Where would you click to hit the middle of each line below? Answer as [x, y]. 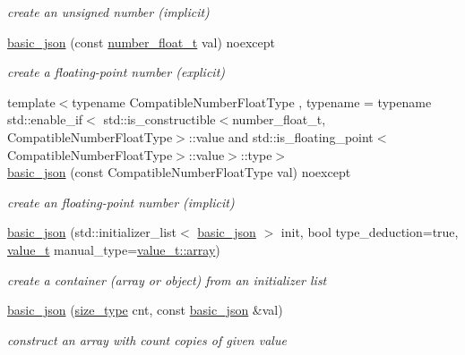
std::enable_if [45, 119]
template [31, 101]
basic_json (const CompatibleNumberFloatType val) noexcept [179, 172]
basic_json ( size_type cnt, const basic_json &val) [145, 310]
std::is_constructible [159, 119]
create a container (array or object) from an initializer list [167, 279]
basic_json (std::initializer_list [92, 232]
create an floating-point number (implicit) [121, 202]
